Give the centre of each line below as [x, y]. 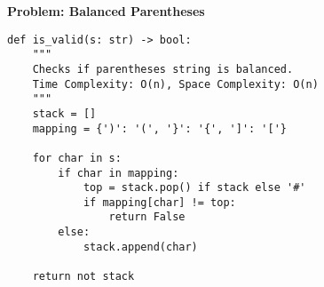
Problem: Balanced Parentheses [106, 11]
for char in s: [77, 158]
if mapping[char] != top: [159, 202]
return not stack [83, 277]
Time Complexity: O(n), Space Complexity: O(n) [175, 84]
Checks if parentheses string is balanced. [163, 69]
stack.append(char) [140, 247]
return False [147, 217]
